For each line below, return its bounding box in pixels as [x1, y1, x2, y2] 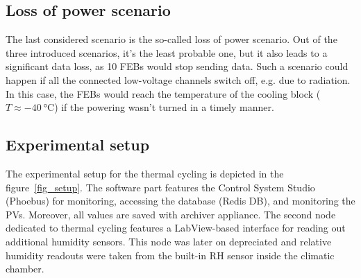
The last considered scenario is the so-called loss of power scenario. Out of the [6, 32, 337, 46]
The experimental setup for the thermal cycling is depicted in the [6, 166, 284, 180]
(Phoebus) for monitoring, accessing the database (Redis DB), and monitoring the [6, 193, 355, 208]
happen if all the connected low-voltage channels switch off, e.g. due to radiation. [6, 72, 351, 87]
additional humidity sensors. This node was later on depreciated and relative [6, 234, 332, 248]
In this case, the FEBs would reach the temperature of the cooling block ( [6, 86, 321, 101]
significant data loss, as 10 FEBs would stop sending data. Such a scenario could [6, 59, 349, 73]
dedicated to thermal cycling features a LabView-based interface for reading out [6, 220, 346, 235]
